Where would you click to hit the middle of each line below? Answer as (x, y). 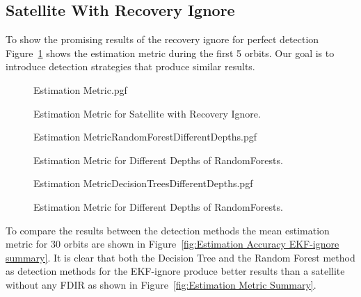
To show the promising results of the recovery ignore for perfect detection (162, 39)
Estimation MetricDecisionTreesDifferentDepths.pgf (143, 183)
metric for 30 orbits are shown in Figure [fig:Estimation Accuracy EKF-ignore (173, 244)
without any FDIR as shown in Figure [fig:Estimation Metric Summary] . (161, 284)
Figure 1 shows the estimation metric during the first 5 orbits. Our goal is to (170, 53)
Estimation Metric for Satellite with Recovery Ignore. (147, 113)
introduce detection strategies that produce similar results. (130, 66)
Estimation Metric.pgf (80, 89)
